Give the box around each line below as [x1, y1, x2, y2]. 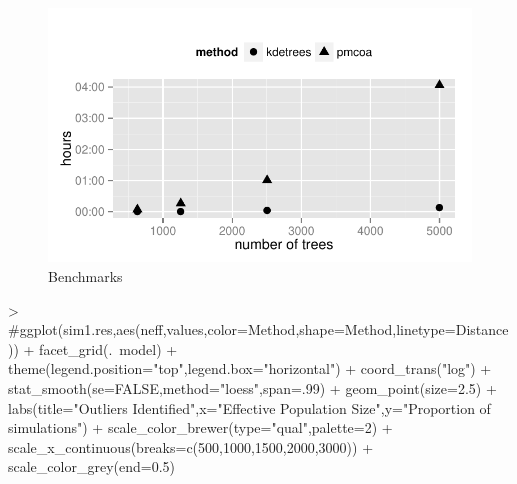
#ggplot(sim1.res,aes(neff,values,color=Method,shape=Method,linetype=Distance [8, 319, 509, 340]
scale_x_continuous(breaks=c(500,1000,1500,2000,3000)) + [8, 436, 374, 457]
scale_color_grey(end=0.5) [8, 456, 175, 477]
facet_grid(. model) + [39, 338, 178, 359]
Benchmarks [48, 265, 123, 286]
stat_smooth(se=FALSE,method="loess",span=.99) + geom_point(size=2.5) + [8, 377, 497, 398]
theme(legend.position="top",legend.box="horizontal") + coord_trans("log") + [8, 358, 492, 379]
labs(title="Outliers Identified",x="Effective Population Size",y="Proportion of [8, 397, 491, 418]
